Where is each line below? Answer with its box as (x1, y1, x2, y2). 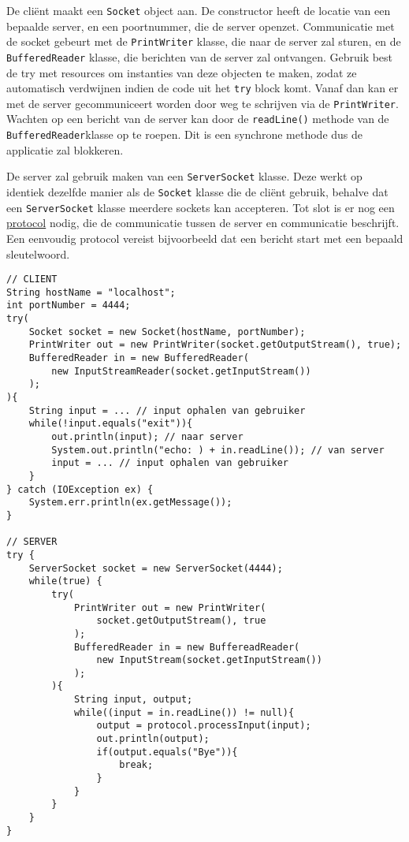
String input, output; (73, 694, 193, 706)
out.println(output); (96, 733, 210, 745)
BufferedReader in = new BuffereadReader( (73, 641, 300, 653)
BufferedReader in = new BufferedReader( (28, 352, 249, 364)
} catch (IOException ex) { (6, 483, 154, 495)
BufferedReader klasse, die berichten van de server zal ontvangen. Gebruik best (6, 48, 393, 65)
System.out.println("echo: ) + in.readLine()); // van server (51, 444, 385, 456)
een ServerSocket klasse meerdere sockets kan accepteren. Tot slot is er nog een (6, 199, 395, 215)
